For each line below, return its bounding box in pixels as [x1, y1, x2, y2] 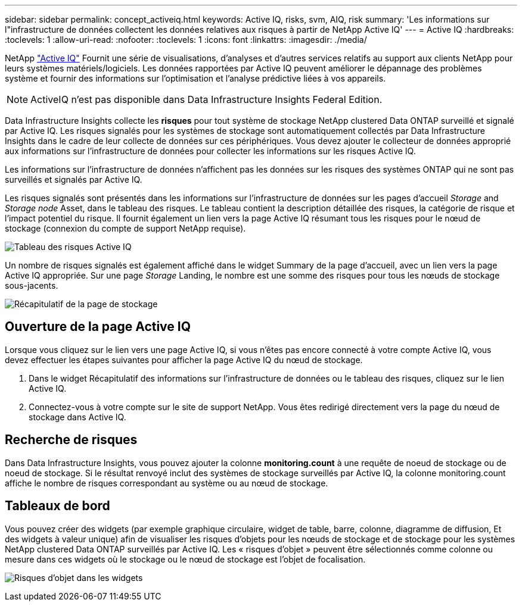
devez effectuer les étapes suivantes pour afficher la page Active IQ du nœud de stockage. [5, 354, 363, 365]
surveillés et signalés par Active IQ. [5, 174, 142, 185]
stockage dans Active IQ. [29, 411, 126, 422]
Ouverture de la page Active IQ [5, 319, 191, 335]
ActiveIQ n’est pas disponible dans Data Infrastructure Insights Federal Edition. [30, 93, 383, 105]
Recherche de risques [5, 432, 138, 448]
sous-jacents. [5, 280, 58, 290]
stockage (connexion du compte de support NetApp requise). [5, 223, 246, 233]
